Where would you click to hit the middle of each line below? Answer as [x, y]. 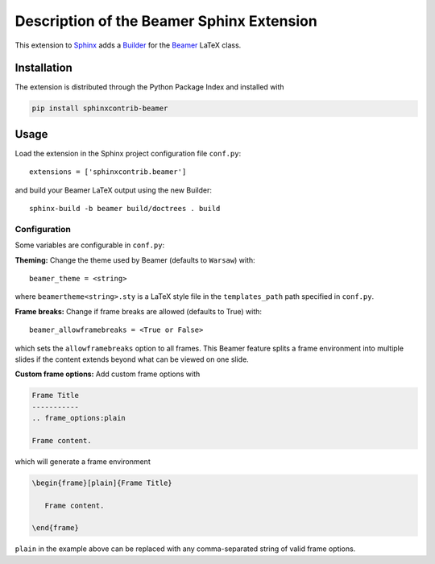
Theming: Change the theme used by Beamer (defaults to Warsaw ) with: [135, 260]
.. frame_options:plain [79, 418]
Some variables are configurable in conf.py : [90, 245]
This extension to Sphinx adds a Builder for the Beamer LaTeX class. [128, 45]
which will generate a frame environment [83, 461]
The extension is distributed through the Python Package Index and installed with [150, 87]
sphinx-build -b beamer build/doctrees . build [125, 209]
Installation [43, 68]
